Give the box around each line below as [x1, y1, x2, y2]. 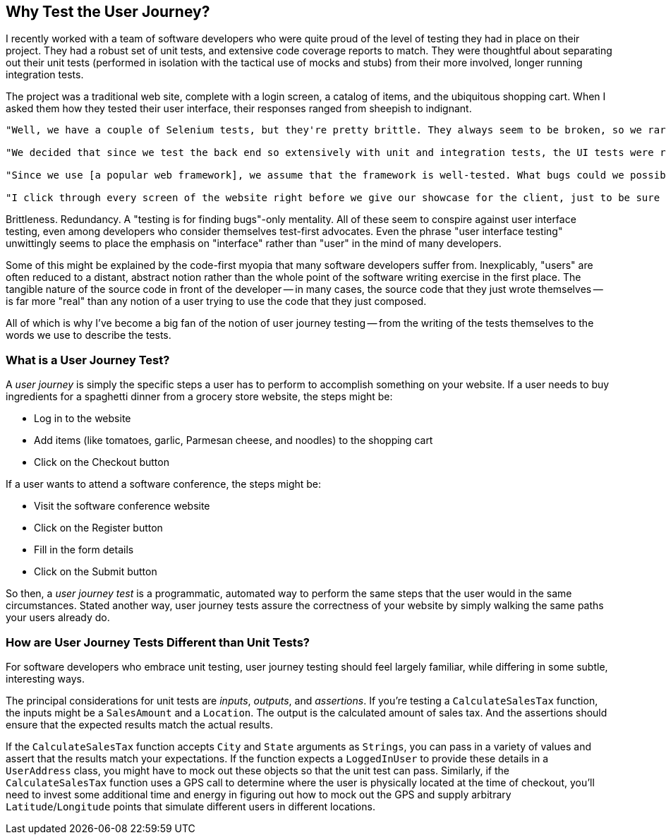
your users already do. [6, 611, 110, 624]
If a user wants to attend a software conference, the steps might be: [6, 478, 322, 491]
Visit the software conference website [34, 500, 210, 512]
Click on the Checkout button [34, 456, 169, 469]
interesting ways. [6, 672, 85, 685]
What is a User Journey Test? [6, 352, 170, 367]
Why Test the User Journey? [6, 3, 210, 20]
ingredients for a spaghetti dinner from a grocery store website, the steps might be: [6, 390, 393, 403]
